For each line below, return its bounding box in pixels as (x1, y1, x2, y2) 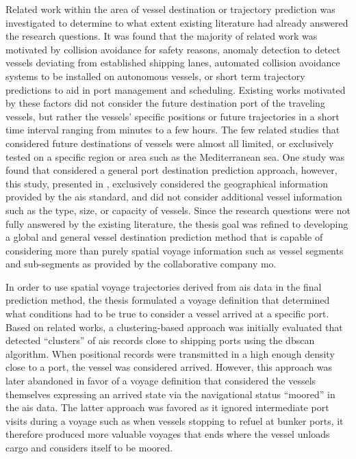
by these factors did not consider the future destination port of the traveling (5, 96, 325, 110)
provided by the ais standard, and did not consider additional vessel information (5, 189, 342, 204)
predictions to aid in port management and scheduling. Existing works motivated (5, 82, 346, 96)
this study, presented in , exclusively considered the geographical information (5, 176, 329, 190)
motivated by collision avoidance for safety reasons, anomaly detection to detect (5, 42, 341, 56)
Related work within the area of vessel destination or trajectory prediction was (5, 2, 335, 16)
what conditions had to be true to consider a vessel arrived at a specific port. (5, 306, 329, 321)
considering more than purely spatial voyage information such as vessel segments (5, 243, 344, 257)
